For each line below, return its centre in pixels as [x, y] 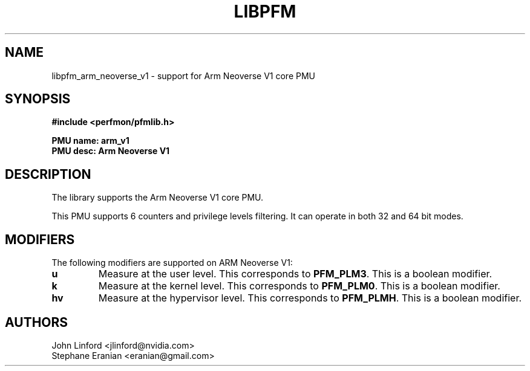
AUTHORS [37, 322]
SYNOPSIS [38, 99]
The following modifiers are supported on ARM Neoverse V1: [172, 263]
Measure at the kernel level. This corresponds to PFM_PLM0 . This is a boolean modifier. [299, 286]
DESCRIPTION [48, 174]
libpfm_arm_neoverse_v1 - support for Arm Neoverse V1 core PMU [184, 76]
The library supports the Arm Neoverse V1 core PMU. [158, 198]
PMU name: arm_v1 [90, 141]
